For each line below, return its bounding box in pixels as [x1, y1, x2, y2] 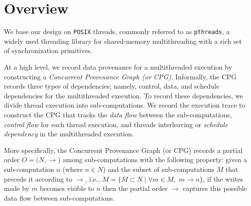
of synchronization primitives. [4, 45, 93, 56]
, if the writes [203, 173, 243, 184]
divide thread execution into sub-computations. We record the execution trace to [4, 100, 245, 110]
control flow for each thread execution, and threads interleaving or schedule [4, 119, 228, 129]
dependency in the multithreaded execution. [4, 129, 134, 139]
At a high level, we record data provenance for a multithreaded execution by [4, 61, 232, 72]
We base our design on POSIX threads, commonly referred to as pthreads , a [4, 26, 230, 37]
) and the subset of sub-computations [103, 164, 214, 174]
